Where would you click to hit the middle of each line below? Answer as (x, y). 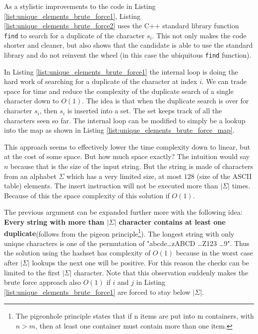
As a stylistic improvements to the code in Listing (80, 6)
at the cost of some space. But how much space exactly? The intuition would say (127, 156)
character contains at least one (172, 222)
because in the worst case (214, 253)
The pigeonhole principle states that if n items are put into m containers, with (135, 316)
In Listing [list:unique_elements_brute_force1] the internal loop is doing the (121, 71)
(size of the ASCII (224, 176)
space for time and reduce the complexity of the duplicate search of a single (119, 91)
